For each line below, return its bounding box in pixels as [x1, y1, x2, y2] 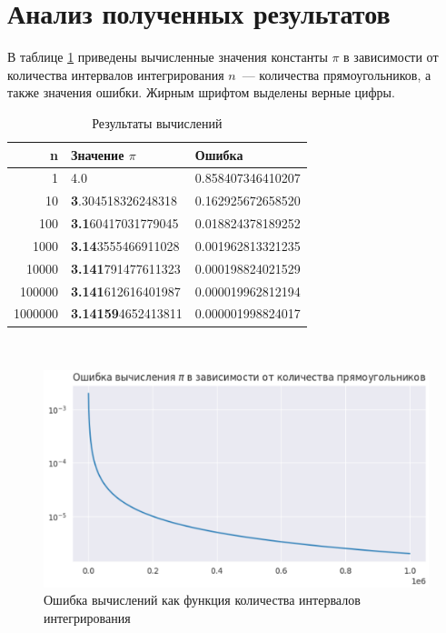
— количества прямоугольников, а [242, 65, 431, 84]
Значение [71, 145, 124, 164]
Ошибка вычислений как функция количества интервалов [44, 590, 361, 609]
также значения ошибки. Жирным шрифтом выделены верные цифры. [7, 83, 395, 102]
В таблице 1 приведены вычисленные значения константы [7, 47, 328, 66]
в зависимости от [343, 47, 439, 66]
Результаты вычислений [92, 113, 223, 132]
